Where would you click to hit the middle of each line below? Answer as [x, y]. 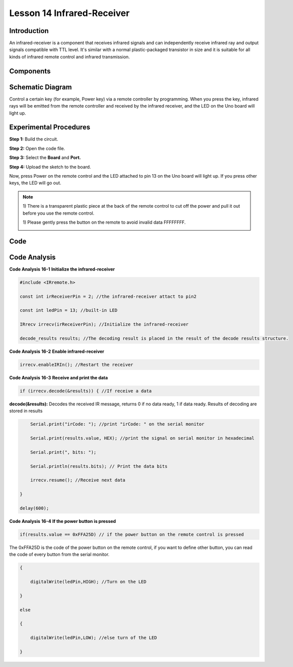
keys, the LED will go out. [35, 183]
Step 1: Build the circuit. [34, 139]
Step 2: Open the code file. [37, 148]
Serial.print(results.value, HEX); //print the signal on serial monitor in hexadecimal [142, 438]
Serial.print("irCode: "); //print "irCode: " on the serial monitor [117, 424]
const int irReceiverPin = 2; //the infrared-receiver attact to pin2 [108, 296]
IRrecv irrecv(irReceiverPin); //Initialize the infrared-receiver [104, 324]
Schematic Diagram [40, 87]
